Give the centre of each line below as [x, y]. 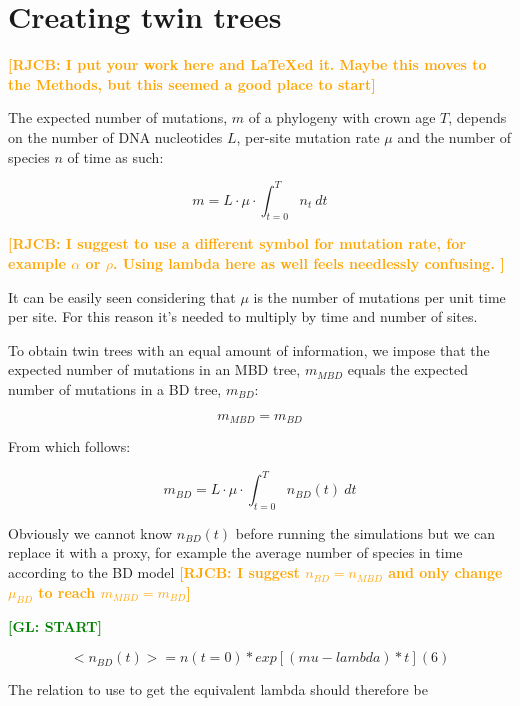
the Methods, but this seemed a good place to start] [192, 83]
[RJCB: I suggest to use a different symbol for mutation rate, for [237, 243]
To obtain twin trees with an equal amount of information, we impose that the [249, 349]
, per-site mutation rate [308, 136]
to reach [67, 591]
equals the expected [407, 369]
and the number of [454, 136]
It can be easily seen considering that [122, 296]
